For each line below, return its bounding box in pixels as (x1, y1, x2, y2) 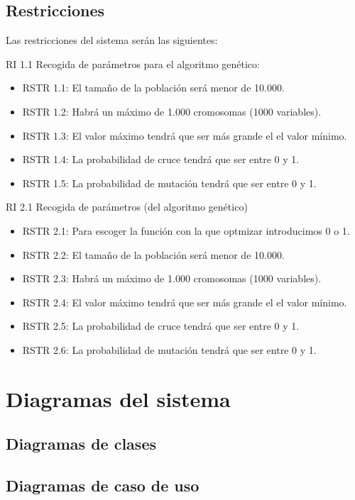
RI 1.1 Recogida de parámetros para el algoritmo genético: (6, 56, 260, 71)
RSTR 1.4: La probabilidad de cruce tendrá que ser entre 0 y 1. (22, 152, 300, 167)
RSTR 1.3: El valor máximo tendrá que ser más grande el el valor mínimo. (22, 128, 347, 143)
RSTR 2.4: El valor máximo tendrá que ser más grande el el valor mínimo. (22, 294, 347, 309)
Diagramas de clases (6, 433, 156, 455)
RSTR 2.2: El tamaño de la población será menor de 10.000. (22, 247, 285, 262)
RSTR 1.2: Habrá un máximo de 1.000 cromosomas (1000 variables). (22, 104, 322, 118)
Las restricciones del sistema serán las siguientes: (6, 33, 218, 48)
